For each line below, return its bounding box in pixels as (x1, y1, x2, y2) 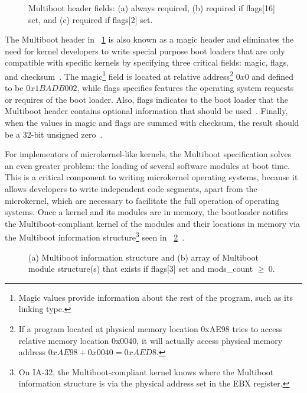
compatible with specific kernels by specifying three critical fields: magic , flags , (5, 56, 289, 69)
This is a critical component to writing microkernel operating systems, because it (5, 171, 298, 183)
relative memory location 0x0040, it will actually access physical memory (18, 334, 283, 346)
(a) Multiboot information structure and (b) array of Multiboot (28, 251, 259, 263)
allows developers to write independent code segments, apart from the (5, 182, 257, 194)
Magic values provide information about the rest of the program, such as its (18, 291, 293, 303)
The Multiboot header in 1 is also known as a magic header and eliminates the (5, 33, 294, 46)
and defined (252, 70, 294, 82)
